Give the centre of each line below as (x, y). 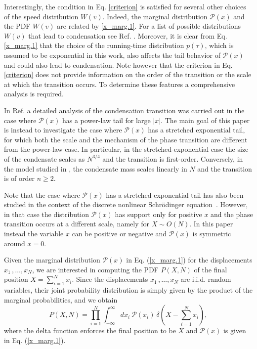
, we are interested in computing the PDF (95, 269)
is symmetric (212, 234)
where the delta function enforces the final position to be (90, 330)
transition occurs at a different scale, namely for (77, 224)
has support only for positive (158, 214)
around (15, 243)
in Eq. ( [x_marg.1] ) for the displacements (189, 260)
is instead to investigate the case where (63, 130)
